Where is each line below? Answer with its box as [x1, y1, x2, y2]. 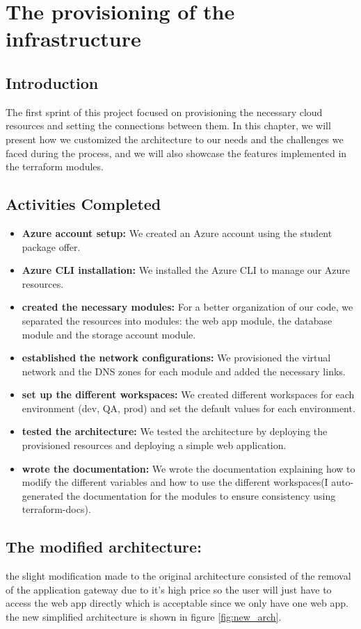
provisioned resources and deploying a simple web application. [22, 438, 287, 452]
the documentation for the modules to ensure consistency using [66, 488, 336, 503]
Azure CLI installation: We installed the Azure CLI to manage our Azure [22, 263, 351, 277]
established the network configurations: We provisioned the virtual [22, 350, 331, 365]
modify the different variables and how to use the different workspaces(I [22, 475, 328, 489]
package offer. [22, 239, 81, 254]
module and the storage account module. [22, 327, 196, 341]
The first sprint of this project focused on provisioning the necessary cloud [6, 104, 323, 119]
